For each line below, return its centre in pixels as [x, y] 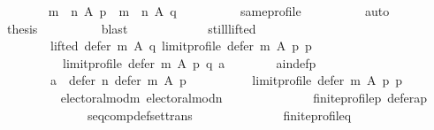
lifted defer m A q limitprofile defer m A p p [181, 46]
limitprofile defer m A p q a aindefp [189, 62]
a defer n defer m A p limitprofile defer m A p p [226, 80]
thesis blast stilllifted [131, 28]
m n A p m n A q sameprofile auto [219, 11]
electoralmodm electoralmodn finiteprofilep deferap [244, 97]
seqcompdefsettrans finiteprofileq [219, 115]
